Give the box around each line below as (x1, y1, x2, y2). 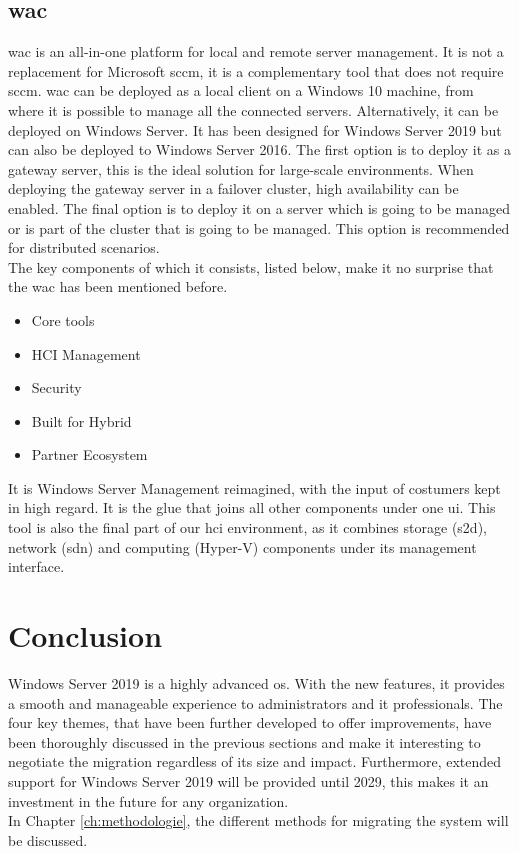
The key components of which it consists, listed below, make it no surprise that (8, 256, 494, 277)
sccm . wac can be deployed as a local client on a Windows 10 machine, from (8, 80, 474, 101)
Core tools (31, 309, 95, 330)
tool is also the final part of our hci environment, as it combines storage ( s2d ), (8, 517, 487, 538)
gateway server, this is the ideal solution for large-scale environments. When (8, 158, 474, 179)
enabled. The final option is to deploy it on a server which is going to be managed (8, 197, 510, 218)
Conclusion (8, 615, 163, 656)
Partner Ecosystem (31, 444, 148, 465)
